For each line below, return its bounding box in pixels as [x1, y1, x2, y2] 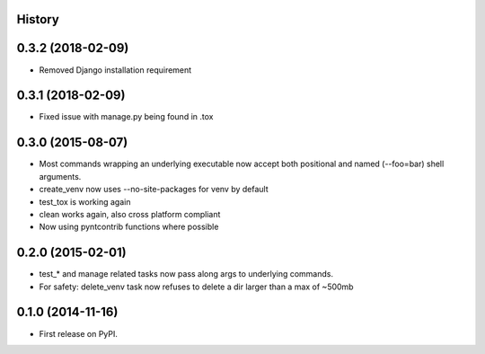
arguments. [39, 171, 82, 181]
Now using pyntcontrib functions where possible [39, 221, 219, 233]
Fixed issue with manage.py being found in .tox [39, 111, 214, 122]
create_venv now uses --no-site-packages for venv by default [39, 184, 269, 195]
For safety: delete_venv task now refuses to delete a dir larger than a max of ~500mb [39, 281, 354, 292]
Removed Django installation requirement [39, 64, 192, 75]
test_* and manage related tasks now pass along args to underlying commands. [39, 269, 334, 279]
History [16, 12, 60, 27]
